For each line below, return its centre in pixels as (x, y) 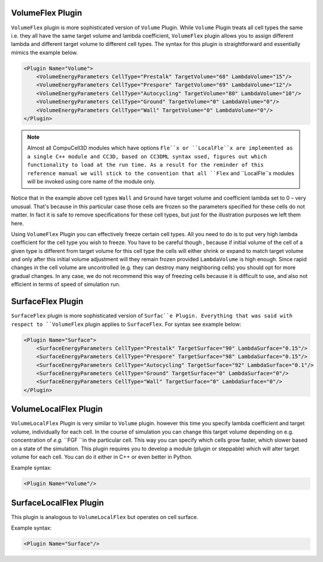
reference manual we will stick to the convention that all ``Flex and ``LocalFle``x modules (161, 173)
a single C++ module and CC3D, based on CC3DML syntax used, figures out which (147, 156)
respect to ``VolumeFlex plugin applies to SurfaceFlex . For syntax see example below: (126, 324)
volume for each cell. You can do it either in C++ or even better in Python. (102, 457)
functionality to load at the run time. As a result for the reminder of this (146, 165)
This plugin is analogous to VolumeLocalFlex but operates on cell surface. (105, 517)
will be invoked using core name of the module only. (91, 181)
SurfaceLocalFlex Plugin (57, 503)
